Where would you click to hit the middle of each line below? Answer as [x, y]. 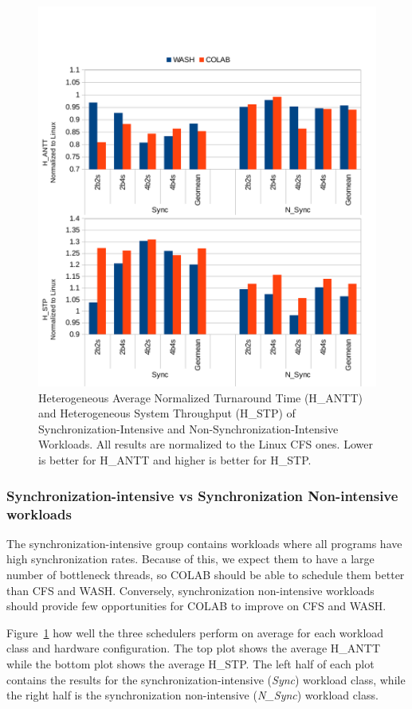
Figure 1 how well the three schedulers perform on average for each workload [195, 632]
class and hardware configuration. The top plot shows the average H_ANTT [194, 648]
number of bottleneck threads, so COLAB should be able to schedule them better [206, 574]
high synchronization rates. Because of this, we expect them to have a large [190, 559]
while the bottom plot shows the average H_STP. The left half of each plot [190, 663]
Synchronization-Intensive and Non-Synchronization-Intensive [188, 428]
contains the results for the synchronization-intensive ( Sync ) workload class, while [206, 679]
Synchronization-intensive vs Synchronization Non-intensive [202, 495]
